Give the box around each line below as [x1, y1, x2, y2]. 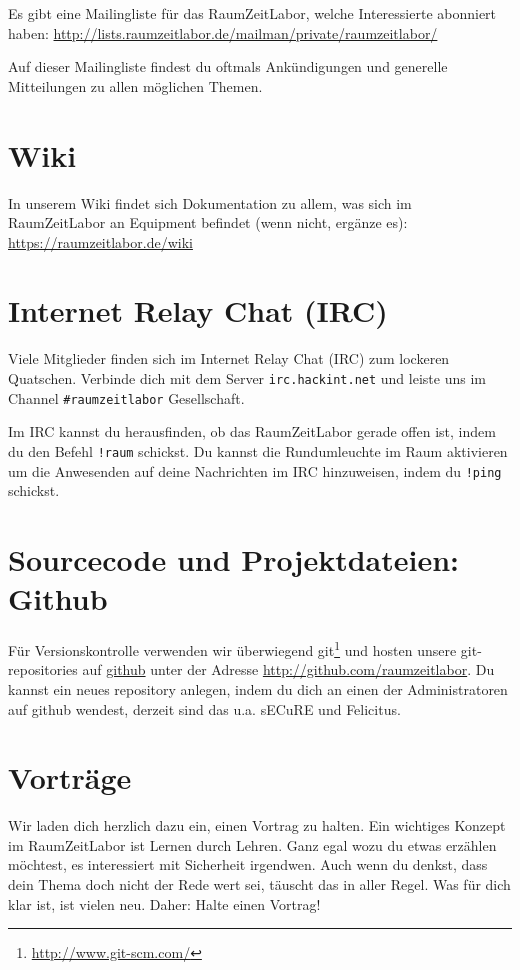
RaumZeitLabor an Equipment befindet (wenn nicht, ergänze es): [8, 212, 408, 233]
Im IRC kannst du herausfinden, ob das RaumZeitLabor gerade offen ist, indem [8, 421, 496, 442]
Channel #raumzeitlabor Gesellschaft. [8, 387, 245, 408]
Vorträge [8, 757, 132, 798]
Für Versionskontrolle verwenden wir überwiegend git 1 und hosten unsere [8, 637, 457, 660]
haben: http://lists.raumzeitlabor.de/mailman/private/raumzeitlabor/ [8, 22, 438, 43]
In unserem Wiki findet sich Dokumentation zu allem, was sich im [8, 192, 412, 213]
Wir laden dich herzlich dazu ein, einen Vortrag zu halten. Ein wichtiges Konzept [8, 815, 506, 836]
